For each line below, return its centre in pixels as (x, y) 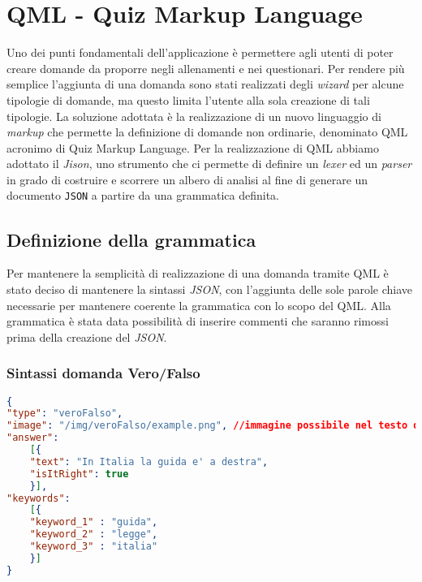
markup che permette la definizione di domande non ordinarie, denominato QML (207, 132)
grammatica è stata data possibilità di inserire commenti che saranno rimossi (198, 321)
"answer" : (33, 438)
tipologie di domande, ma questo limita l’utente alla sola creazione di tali (188, 99)
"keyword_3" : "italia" (94, 547)
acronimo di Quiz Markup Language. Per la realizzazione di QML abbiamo (193, 147)
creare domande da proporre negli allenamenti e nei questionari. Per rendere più (206, 68)
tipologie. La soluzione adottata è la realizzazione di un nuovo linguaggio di (194, 116)
